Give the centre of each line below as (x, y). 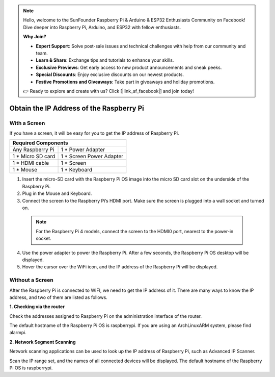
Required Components (40, 143)
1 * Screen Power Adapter (92, 157)
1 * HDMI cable (31, 163)
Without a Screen (31, 280)
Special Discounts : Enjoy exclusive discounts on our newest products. (110, 74)
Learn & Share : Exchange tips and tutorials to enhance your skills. (105, 60)
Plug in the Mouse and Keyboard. (57, 193)
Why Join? (35, 37)
